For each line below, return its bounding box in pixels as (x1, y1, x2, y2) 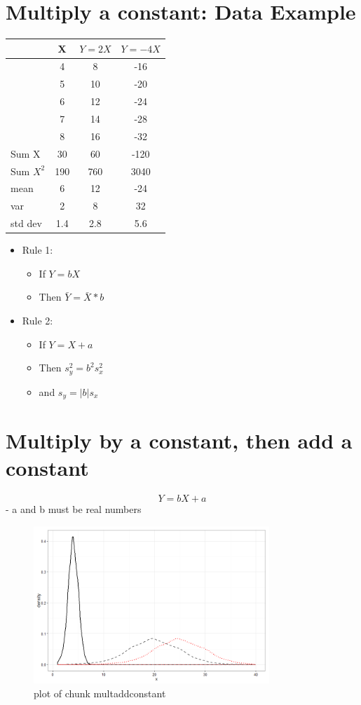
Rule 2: (22, 313, 53, 327)
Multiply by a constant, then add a (6, 426, 353, 455)
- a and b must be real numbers (6, 502, 142, 516)
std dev (11, 216, 42, 231)
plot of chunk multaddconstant (34, 685, 166, 700)
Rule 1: (22, 242, 53, 257)
